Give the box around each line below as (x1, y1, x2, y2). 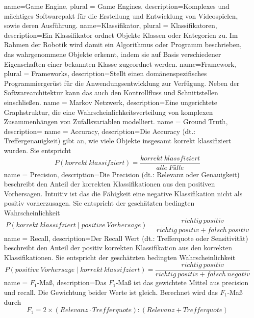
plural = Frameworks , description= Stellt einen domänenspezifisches (4, 68, 207, 79)
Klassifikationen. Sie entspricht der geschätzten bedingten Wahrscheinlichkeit (4, 252, 235, 262)
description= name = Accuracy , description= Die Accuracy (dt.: (4, 126, 196, 136)
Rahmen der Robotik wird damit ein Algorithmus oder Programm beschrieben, (4, 39, 242, 50)
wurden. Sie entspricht (4, 145, 71, 155)
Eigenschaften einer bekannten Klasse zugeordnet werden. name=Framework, (4, 58, 236, 69)
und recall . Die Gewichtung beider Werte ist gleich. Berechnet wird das (4, 287, 218, 297)
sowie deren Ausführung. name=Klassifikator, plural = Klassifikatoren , (4, 20, 217, 30)
